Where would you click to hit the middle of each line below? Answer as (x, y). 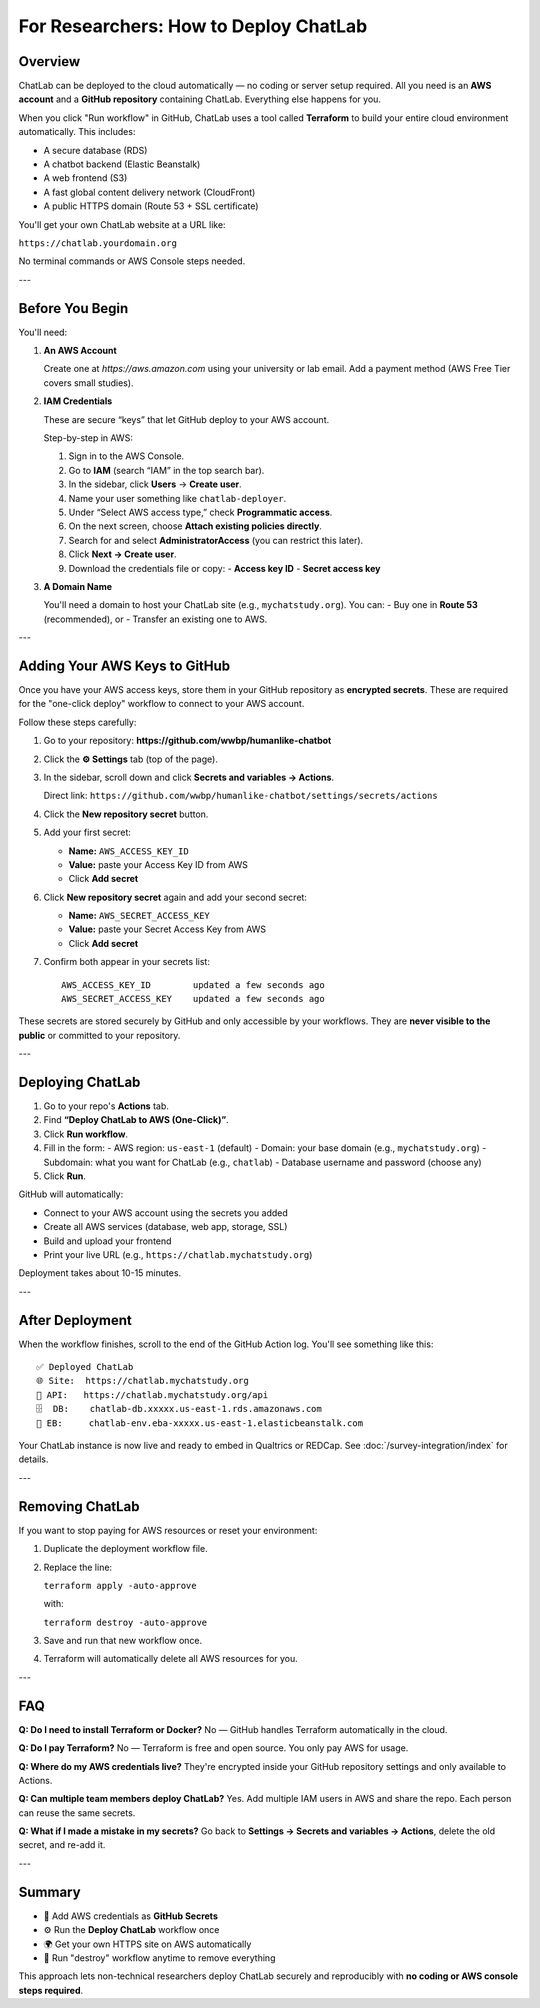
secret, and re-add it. (62, 1845)
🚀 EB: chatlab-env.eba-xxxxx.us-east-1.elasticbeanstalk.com (200, 1423)
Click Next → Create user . (122, 554)
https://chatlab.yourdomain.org (97, 243)
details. (33, 1459)
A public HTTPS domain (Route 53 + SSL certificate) (151, 206)
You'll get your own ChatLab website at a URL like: (122, 224)
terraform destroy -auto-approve (125, 1622)
